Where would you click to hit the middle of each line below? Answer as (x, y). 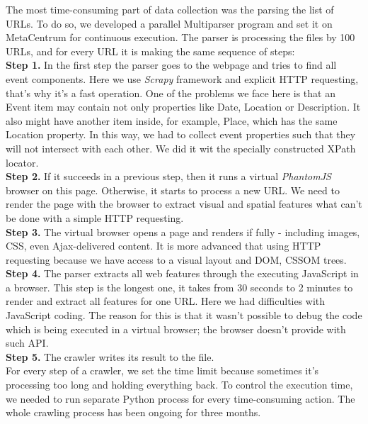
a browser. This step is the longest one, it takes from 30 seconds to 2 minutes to (179, 287)
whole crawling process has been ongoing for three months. (133, 412)
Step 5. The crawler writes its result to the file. (110, 356)
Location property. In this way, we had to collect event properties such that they (181, 134)
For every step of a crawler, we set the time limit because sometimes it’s (162, 370)
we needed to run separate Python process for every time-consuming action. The (180, 398)
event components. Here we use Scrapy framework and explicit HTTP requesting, (182, 78)
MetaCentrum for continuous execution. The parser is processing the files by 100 (180, 37)
